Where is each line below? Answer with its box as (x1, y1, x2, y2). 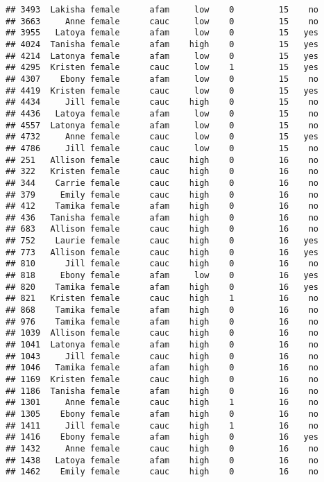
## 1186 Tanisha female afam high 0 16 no (6, 386, 319, 396)
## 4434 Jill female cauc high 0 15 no (6, 97, 319, 107)
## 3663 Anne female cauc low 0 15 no (6, 16, 319, 26)
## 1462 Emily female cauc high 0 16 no (6, 467, 319, 477)
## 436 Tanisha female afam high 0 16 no (6, 212, 319, 223)
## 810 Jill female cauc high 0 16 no (6, 259, 319, 269)
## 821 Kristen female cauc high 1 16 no (6, 293, 319, 304)
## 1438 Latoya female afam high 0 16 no (6, 455, 319, 465)
